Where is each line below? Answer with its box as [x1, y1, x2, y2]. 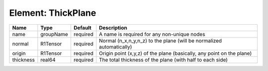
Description [99, 24, 128, 31]
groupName [40, 31, 68, 37]
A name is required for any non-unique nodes [99, 31, 205, 37]
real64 [40, 56, 56, 63]
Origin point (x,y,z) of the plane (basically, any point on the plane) [99, 50, 252, 57]
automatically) [99, 43, 133, 50]
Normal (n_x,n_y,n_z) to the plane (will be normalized [99, 37, 222, 44]
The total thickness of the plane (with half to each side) [99, 56, 228, 63]
